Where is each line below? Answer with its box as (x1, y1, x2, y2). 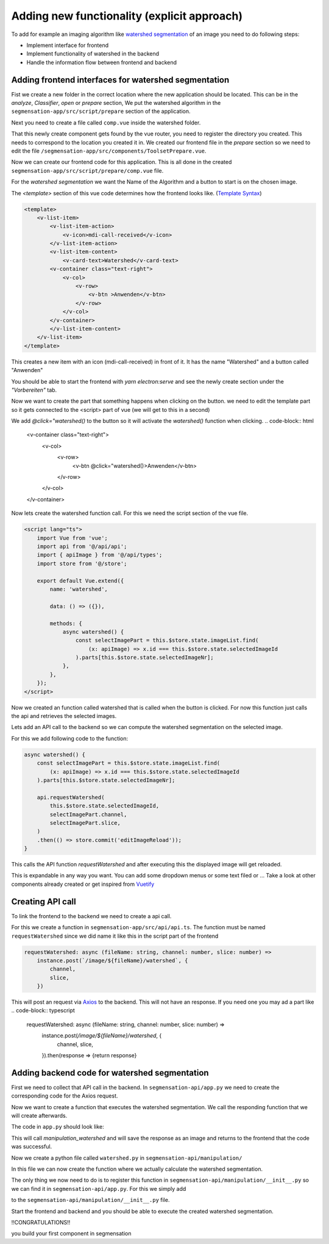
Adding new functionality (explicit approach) (11, 9, 243, 23)
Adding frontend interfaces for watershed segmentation (11, 74, 230, 85)
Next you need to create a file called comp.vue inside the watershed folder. (11, 119, 201, 126)
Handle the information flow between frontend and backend (26, 59, 177, 66)
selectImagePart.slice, (49, 819, 121, 826)
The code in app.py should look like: (11, 1123, 104, 1131)
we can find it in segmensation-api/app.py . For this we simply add (11, 1185, 186, 1192)
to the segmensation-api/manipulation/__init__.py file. (11, 1196, 170, 1204)
